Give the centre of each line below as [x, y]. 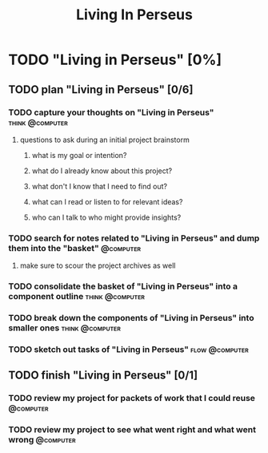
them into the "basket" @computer [75, 248]
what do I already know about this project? [102, 171]
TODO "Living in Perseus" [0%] [115, 60]
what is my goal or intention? [79, 155]
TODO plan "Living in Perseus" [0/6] [101, 89]
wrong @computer [42, 440]
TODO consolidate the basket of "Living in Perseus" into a [123, 286]
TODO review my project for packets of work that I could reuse [132, 398]
